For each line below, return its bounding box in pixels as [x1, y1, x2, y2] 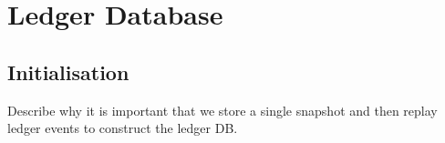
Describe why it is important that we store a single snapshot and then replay [7, 100, 438, 119]
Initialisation [7, 57, 129, 86]
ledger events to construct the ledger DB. [7, 118, 238, 138]
